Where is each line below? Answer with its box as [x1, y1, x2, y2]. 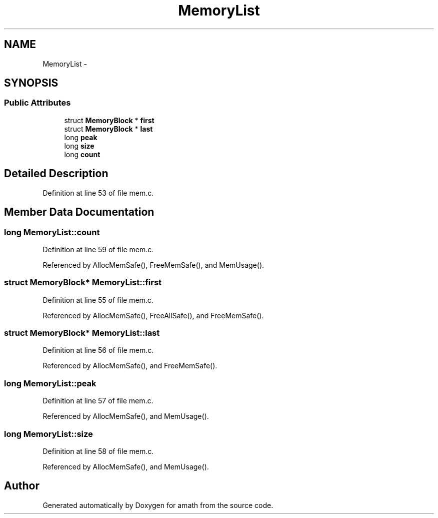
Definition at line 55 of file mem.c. [42, 295, 153, 304]
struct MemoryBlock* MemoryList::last [4, 328, 160, 338]
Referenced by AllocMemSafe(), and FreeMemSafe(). [42, 361, 217, 370]
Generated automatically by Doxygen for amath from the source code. [42, 500, 273, 509]
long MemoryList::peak [4, 378, 96, 388]
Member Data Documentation [4, 206, 154, 219]
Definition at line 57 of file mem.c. [42, 396, 153, 405]
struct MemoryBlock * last [64, 124, 153, 133]
